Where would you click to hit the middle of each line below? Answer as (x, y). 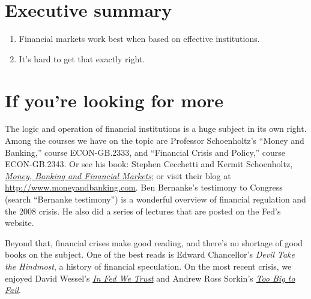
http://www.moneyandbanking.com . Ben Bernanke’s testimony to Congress (144, 187)
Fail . (13, 290)
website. (20, 223)
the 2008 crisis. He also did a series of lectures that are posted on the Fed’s (143, 211)
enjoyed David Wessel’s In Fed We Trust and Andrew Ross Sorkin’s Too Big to (150, 278)
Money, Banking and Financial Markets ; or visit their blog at (118, 175)
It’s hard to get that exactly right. (82, 58)
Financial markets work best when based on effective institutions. (139, 39)
